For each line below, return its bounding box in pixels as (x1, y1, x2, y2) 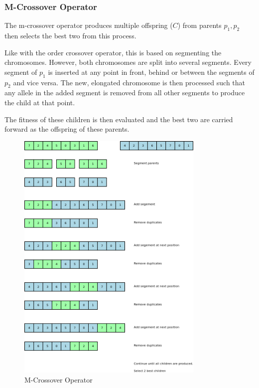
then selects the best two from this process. (4, 30, 136, 41)
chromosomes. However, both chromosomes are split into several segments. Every (4, 57, 252, 67)
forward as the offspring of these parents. (4, 124, 129, 134)
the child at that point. (4, 97, 75, 107)
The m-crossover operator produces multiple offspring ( (4, 20, 173, 30)
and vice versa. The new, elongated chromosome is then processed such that (13, 77, 246, 87)
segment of (4, 66, 37, 77)
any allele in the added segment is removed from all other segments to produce (4, 87, 245, 98)
